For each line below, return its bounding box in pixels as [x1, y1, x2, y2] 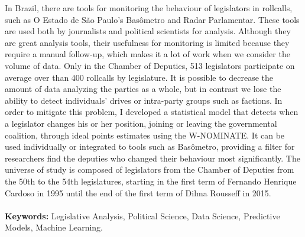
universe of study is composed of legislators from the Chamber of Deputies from [5, 163, 294, 176]
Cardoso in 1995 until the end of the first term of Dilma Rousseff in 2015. [5, 186, 271, 199]
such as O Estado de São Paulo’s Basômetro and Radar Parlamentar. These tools [5, 13, 300, 25]
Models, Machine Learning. [5, 221, 103, 233]
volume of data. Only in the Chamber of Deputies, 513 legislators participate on [5, 59, 295, 71]
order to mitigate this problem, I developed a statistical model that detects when [5, 106, 298, 118]
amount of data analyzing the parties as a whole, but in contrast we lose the [5, 83, 281, 95]
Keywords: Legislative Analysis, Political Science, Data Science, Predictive [5, 209, 280, 222]
